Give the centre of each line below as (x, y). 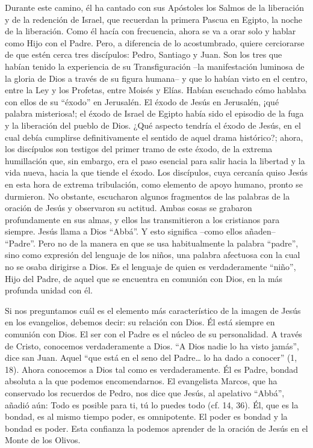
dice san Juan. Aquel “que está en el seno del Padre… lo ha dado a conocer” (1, (151, 357)
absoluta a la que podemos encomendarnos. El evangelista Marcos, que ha (141, 381)
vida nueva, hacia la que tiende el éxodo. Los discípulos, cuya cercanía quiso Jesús (156, 172)
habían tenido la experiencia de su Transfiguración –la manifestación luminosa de (155, 66)
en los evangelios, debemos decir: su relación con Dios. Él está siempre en (140, 322)
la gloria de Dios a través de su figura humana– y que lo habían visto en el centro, (156, 78)
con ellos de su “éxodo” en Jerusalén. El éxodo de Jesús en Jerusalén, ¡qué (142, 101)
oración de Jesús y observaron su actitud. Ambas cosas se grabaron (129, 208)
